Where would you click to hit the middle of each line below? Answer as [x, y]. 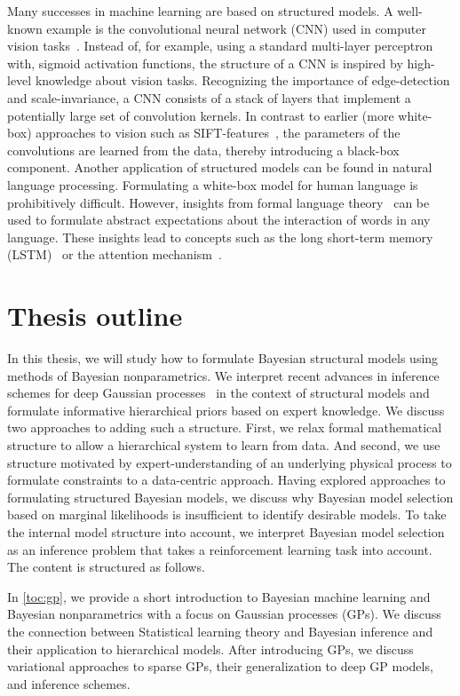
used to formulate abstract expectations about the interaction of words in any [219, 220]
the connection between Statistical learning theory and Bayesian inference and [220, 631]
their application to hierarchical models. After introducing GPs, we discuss [210, 649]
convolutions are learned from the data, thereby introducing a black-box [203, 150]
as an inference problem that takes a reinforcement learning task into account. [220, 549]
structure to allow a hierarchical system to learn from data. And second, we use [224, 445]
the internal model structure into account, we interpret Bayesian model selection [226, 531]
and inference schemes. [69, 683]
